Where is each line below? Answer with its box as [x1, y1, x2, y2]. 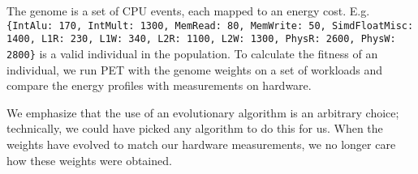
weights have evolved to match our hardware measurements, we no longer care [6, 135, 396, 152]
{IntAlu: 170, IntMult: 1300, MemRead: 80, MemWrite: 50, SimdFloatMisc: [6, 19, 414, 32]
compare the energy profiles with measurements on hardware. [6, 77, 312, 94]
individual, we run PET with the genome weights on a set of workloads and [6, 61, 383, 78]
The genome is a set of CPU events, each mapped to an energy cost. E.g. [6, 2, 370, 19]
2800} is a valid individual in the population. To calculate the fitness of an [6, 45, 378, 62]
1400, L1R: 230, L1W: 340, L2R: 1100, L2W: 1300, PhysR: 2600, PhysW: [6, 33, 396, 45]
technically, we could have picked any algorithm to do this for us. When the [6, 120, 383, 137]
